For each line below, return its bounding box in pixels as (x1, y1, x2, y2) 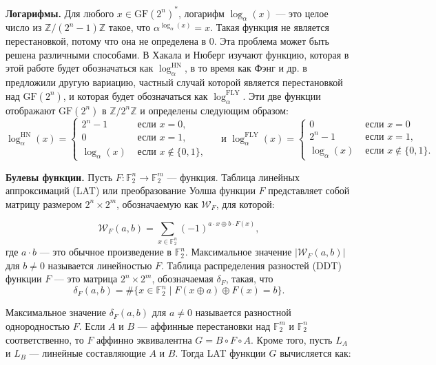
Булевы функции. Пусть (6, 169, 113, 184)
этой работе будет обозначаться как (6, 61, 154, 75)
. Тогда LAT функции (175, 346, 266, 360)
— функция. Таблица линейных (167, 169, 300, 184)
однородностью (6, 318, 70, 333)
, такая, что (225, 271, 273, 286)
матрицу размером (6, 196, 82, 211)
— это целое (276, 6, 329, 20)
